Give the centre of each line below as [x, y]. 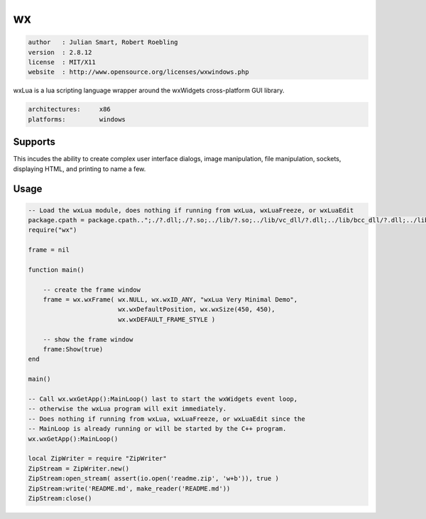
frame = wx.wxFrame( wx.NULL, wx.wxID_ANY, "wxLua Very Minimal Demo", [170, 300]
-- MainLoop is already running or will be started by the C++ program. [157, 429]
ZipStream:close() [60, 498]
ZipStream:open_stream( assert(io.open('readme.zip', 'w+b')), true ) [154, 479]
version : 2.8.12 [60, 52]
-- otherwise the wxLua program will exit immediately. [127, 409]
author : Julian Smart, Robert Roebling [103, 42]
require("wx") [53, 230]
